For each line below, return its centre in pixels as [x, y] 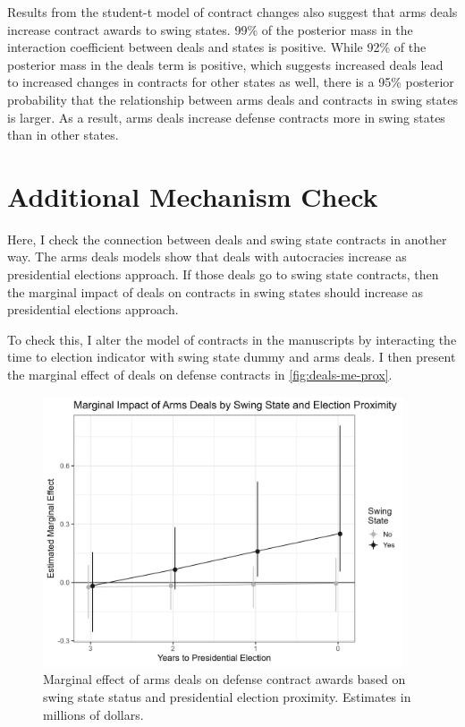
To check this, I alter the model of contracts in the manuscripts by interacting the [232, 339]
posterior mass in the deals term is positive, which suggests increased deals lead [225, 64]
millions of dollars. [93, 714]
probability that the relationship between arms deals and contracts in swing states [232, 99]
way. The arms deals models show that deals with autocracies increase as [207, 257]
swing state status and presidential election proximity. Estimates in [227, 696]
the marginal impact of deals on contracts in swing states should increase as [216, 291]
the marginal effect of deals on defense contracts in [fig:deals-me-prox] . [200, 375]
